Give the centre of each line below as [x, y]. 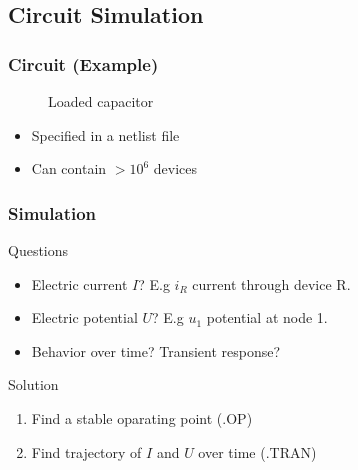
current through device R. [271, 283]
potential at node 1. [267, 317]
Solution [33, 384]
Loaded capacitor [101, 101]
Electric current [79, 283]
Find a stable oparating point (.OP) [142, 417]
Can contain [69, 168]
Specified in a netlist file [105, 134]
